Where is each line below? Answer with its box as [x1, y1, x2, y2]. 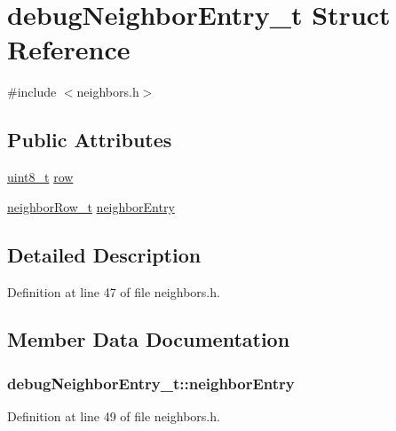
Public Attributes [7, 126, 172, 153]
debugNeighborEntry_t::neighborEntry [7, 372, 295, 394]
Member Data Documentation [7, 325, 290, 353]
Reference [7, 31, 131, 67]
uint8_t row [7, 168, 74, 186]
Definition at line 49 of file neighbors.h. [7, 407, 220, 426]
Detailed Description [7, 240, 202, 268]
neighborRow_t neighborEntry [7, 197, 175, 215]
